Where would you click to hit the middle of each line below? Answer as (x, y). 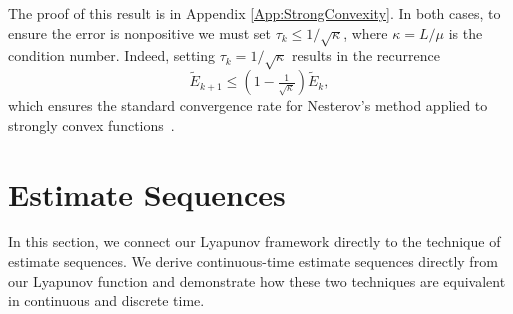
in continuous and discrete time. (106, 300)
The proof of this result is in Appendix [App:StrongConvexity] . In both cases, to (254, 13)
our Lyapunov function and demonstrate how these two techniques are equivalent (257, 280)
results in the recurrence (365, 55)
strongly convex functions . (91, 124)
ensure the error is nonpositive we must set (140, 32)
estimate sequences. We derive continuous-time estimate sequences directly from (253, 261)
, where (365, 32)
